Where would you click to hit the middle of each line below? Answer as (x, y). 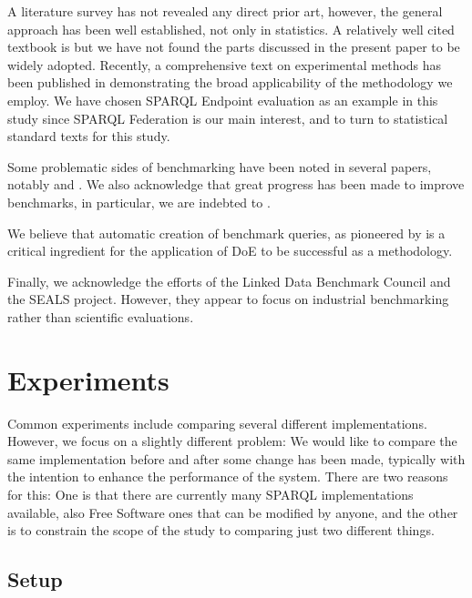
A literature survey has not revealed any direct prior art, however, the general (225, 11)
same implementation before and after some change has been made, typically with (236, 458)
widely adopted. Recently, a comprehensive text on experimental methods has (225, 64)
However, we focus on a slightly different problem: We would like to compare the (232, 441)
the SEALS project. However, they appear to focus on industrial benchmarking (228, 299)
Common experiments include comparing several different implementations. (217, 423)
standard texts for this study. (89, 136)
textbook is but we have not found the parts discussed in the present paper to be (234, 47)
